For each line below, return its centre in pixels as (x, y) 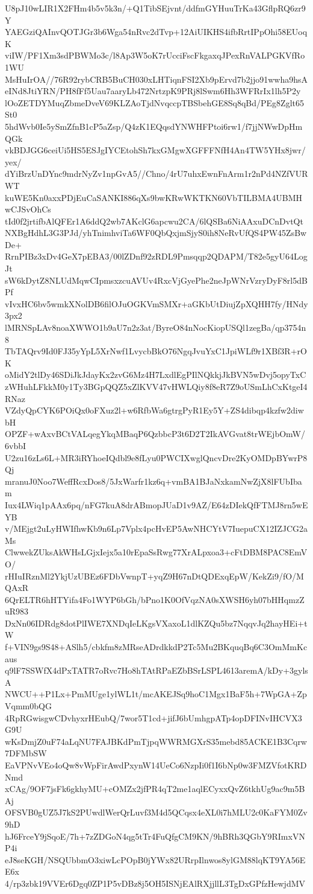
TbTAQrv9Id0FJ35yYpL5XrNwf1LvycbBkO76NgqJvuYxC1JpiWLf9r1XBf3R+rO (156, 351)
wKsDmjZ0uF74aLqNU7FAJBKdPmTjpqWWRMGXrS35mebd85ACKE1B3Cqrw (156, 741)
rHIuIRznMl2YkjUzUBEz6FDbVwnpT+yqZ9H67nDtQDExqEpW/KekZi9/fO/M (154, 576)
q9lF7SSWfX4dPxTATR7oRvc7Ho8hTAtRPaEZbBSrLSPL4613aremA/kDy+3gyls (156, 670)
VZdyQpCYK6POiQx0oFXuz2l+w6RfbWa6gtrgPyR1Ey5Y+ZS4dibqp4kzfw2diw (154, 410)
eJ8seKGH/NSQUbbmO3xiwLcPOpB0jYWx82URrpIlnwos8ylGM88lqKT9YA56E (155, 859)
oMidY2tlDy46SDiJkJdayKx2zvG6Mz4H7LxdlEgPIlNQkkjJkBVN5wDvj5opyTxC (156, 375)
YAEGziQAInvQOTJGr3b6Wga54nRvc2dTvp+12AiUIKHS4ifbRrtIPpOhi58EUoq (156, 32)
